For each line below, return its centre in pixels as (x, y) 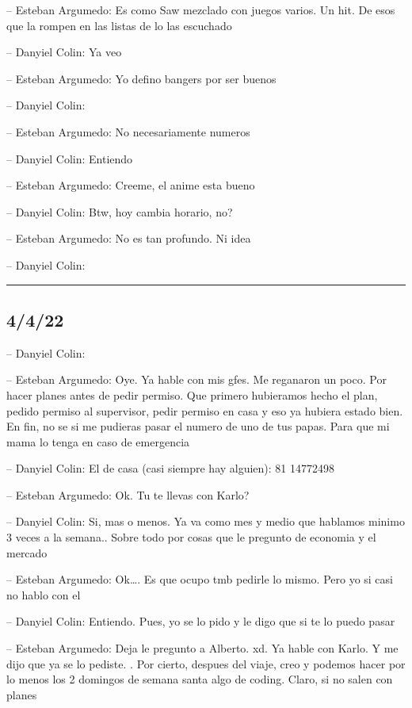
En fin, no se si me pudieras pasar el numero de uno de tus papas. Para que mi (198, 426)
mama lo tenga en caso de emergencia (98, 441)
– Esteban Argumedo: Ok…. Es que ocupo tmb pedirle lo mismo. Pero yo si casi (200, 579)
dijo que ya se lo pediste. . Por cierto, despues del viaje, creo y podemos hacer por (206, 663)
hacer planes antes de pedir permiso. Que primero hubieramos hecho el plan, (192, 394)
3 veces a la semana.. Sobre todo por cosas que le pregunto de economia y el (191, 537)
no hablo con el (44, 594)
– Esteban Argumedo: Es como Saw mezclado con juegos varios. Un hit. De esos (201, 10)
